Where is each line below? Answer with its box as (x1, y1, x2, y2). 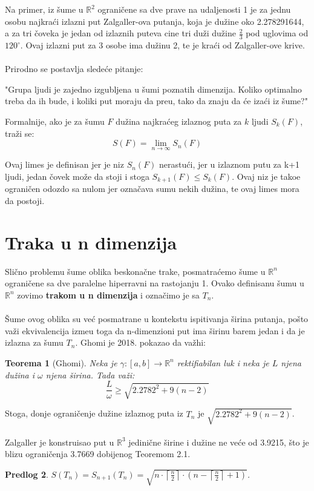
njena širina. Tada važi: (45, 368, 135, 381)
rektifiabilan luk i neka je (177, 356, 269, 369)
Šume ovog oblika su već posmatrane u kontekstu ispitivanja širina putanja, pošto (5, 312, 309, 325)
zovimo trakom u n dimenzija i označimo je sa (17, 288, 200, 301)
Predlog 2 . (5, 467, 48, 480)
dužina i (5, 368, 35, 381)
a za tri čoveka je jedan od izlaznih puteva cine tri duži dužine (5, 27, 236, 39)
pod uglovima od (246, 27, 309, 39)
